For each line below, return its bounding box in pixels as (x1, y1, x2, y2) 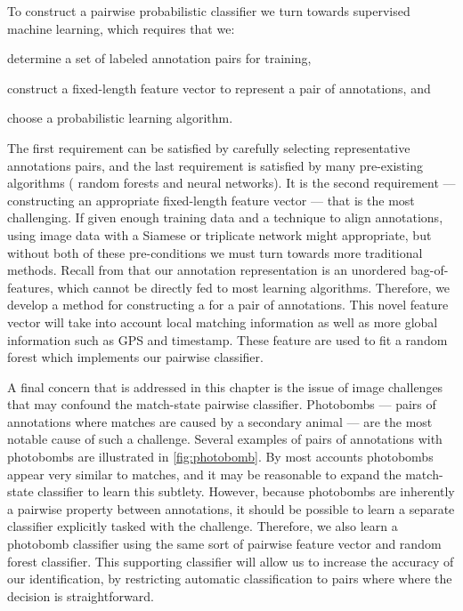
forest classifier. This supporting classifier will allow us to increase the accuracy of (7, 551, 454, 570)
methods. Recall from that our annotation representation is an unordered (7, 261, 407, 279)
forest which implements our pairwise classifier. (7, 348, 264, 366)
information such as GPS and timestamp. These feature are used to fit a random (7, 330, 448, 349)
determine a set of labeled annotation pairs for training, (7, 49, 312, 68)
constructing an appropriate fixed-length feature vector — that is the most (7, 190, 415, 209)
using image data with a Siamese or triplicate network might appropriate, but (7, 225, 432, 244)
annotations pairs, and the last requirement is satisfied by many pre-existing (7, 156, 423, 174)
